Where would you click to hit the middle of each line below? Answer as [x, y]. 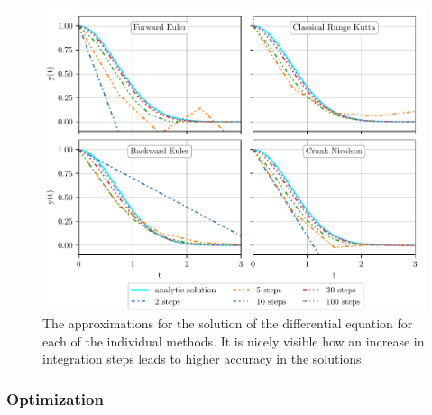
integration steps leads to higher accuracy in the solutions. [204, 359]
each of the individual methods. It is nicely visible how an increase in [234, 341]
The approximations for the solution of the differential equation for [228, 323]
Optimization [55, 398]
